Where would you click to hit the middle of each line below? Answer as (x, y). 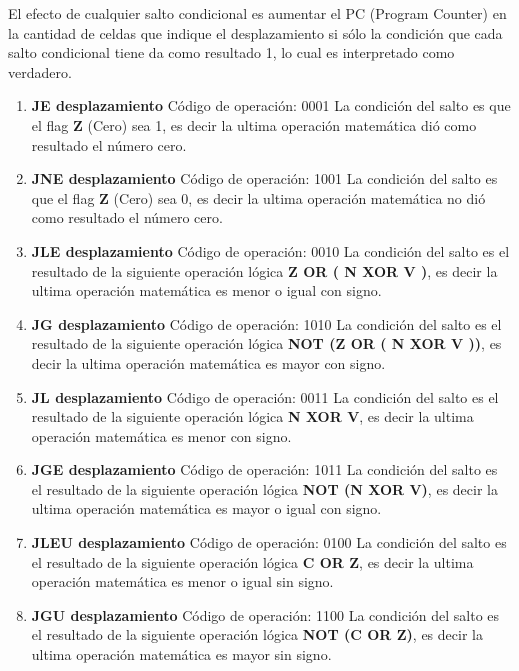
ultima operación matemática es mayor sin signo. (181, 654)
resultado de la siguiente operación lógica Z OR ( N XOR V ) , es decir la (264, 270)
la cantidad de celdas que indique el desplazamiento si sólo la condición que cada (255, 32)
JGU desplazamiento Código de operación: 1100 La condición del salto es (265, 614)
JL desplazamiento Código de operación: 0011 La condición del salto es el (265, 396)
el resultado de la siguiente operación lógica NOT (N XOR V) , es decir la (264, 488)
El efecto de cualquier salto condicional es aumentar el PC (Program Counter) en (257, 13)
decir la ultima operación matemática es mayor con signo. (208, 362)
